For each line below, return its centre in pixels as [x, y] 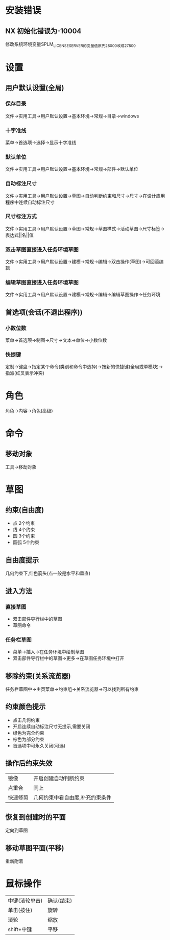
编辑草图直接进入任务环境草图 [42, 283]
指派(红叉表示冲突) [25, 373]
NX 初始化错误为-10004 [43, 31]
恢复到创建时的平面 [35, 817]
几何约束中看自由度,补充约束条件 [72, 797]
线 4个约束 [24, 530]
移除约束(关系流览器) [38, 676]
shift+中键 [20, 929]
